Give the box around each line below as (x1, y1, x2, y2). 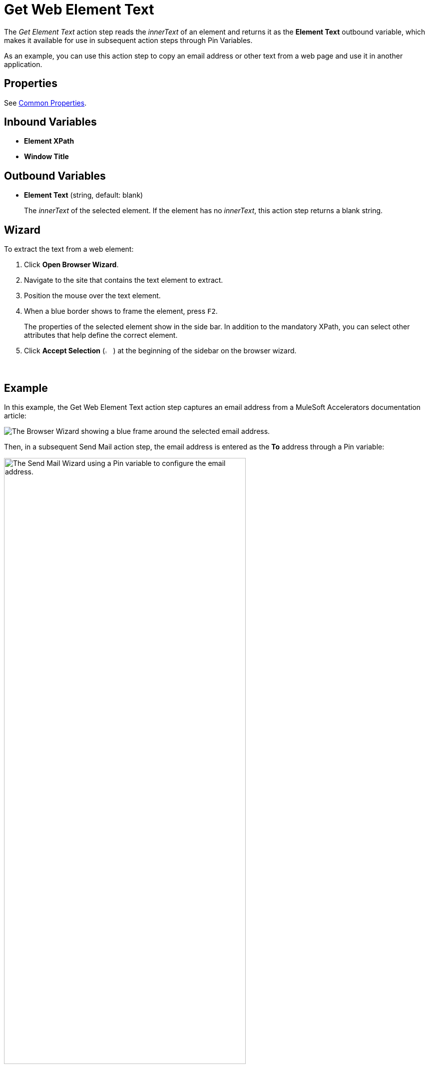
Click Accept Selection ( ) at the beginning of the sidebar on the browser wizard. (24, 346, 297, 355)
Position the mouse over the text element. (24, 291, 161, 300)
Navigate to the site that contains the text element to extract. (24, 276, 223, 285)
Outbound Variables (4, 169, 106, 182)
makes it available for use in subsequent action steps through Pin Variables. (4, 36, 253, 45)
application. (4, 60, 42, 69)
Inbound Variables (4, 116, 97, 129)
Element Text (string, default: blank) (24, 191, 143, 200)
